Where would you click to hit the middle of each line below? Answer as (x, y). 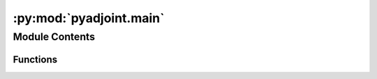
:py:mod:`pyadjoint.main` (89, 18)
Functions (35, 59)
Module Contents (54, 37)
